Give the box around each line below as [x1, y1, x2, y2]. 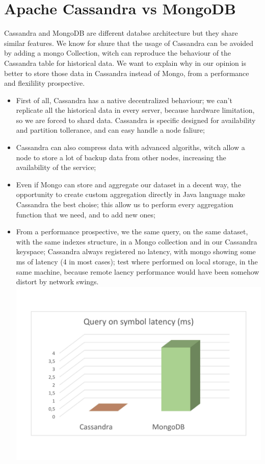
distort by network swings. [16, 276, 99, 287]
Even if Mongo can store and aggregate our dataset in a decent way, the [16, 179, 241, 189]
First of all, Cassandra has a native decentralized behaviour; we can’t [16, 94, 232, 105]
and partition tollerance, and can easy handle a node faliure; [16, 125, 205, 135]
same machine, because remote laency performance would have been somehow [16, 266, 259, 277]
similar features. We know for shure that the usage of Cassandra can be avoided [4, 37, 254, 48]
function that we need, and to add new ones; [16, 209, 155, 219]
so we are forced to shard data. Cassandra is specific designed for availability [16, 114, 256, 125]
